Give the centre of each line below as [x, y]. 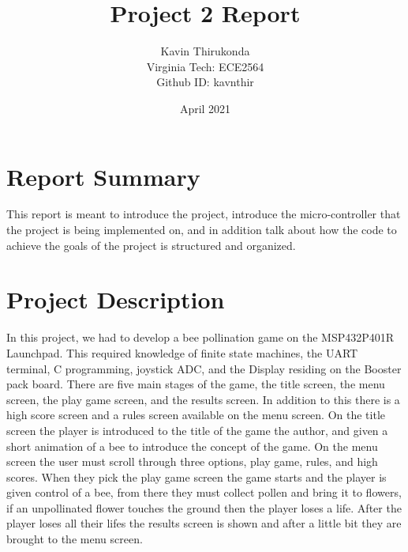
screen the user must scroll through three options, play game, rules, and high [192, 461]
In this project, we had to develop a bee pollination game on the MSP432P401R [200, 337]
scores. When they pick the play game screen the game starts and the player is [197, 476]
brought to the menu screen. [75, 539]
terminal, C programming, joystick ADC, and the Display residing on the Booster [204, 368]
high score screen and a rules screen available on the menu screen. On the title [196, 415]
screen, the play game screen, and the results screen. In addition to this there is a [203, 399]
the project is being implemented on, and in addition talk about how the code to [202, 230]
